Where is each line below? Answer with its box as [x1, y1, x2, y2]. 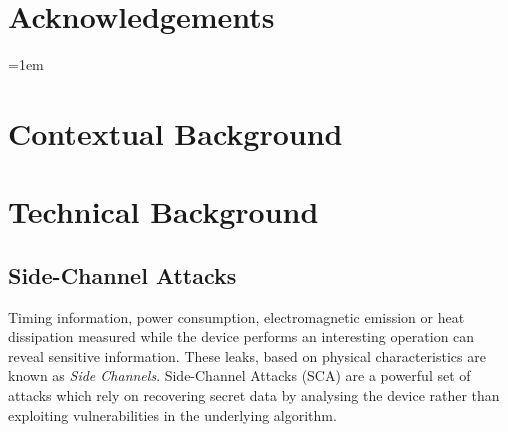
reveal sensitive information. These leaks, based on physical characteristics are [8, 345, 486, 366]
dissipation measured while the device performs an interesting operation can [8, 326, 475, 347]
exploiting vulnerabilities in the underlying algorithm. [8, 404, 337, 425]
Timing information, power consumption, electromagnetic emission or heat [8, 306, 465, 327]
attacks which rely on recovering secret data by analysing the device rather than [8, 385, 500, 406]
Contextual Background [8, 112, 343, 153]
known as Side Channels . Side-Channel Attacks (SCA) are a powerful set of [8, 365, 471, 386]
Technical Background [8, 191, 319, 232]
